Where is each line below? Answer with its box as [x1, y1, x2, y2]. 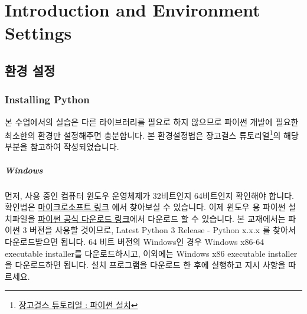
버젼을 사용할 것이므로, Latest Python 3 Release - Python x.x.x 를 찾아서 [30, 224, 296, 236]
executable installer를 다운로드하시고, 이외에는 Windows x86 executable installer [5, 247, 298, 259]
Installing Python [5, 92, 90, 107]
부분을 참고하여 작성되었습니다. [5, 140, 119, 153]
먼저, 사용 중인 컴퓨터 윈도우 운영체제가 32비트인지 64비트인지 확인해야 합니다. [5, 189, 294, 201]
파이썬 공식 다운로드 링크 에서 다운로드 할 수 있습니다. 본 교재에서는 [38, 212, 286, 224]
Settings [5, 21, 72, 45]
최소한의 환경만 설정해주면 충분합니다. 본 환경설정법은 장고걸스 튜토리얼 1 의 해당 [5, 127, 299, 141]
